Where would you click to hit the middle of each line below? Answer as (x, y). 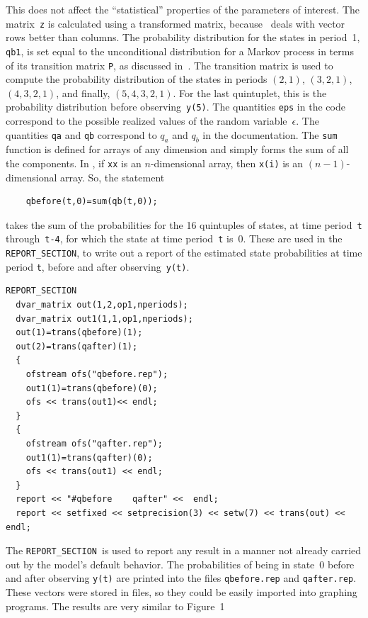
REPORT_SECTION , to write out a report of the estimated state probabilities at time (184, 253)
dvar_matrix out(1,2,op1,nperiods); (102, 305)
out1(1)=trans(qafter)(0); (89, 457)
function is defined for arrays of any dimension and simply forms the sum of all (177, 149)
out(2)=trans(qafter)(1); (77, 346)
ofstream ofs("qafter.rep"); (94, 443)
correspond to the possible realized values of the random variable (146, 120)
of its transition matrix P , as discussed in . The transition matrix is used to (169, 65)
